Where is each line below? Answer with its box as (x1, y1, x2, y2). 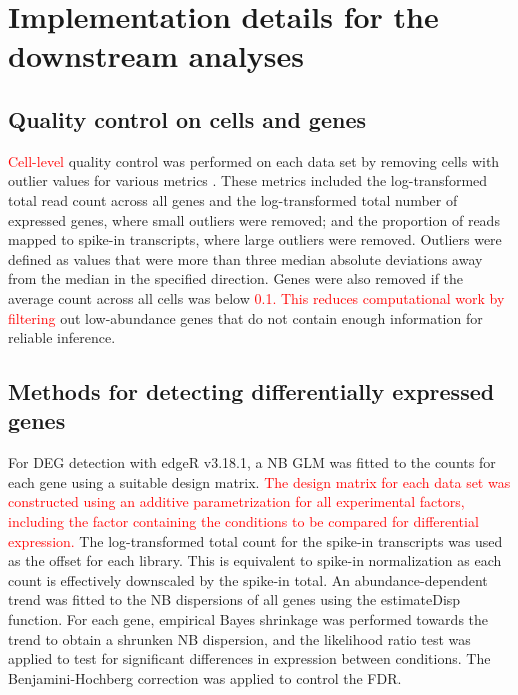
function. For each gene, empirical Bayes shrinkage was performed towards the (8, 609, 489, 630)
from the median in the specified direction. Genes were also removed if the (8, 268, 464, 289)
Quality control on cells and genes (8, 103, 367, 134)
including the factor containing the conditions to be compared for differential (8, 511, 479, 532)
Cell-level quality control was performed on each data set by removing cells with (8, 150, 500, 171)
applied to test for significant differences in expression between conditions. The (8, 648, 491, 669)
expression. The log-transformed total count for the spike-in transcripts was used (8, 530, 503, 551)
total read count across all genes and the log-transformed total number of (8, 189, 458, 210)
